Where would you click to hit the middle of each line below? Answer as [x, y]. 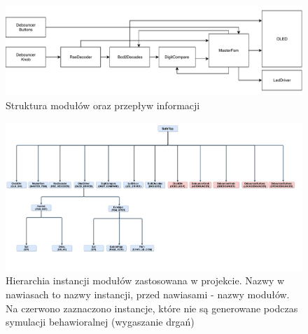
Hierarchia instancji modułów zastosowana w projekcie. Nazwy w [145, 280]
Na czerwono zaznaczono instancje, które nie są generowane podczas [152, 308]
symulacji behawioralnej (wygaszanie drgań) [100, 322]
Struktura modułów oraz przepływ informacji [103, 105]
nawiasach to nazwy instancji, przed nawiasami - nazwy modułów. [148, 294]
